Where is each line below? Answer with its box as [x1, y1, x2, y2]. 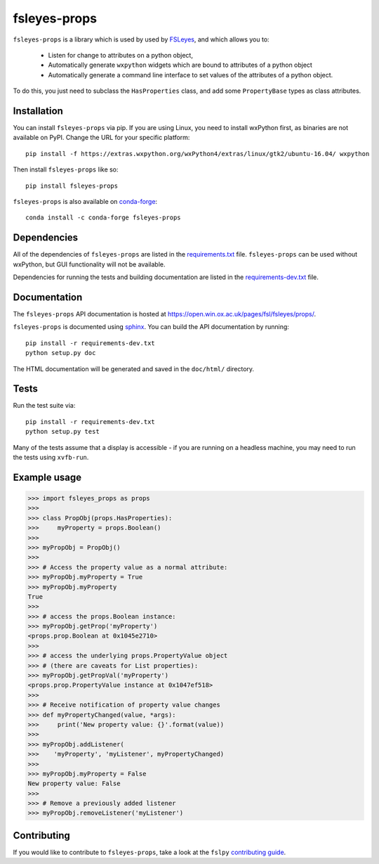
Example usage [13, 471, 82, 483]
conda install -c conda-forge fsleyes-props [25, 214, 182, 221]
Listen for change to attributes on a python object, [48, 51, 193, 59]
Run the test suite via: [13, 401, 76, 410]
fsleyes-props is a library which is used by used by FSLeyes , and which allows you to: [13, 35, 270, 44]
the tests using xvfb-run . [13, 453, 89, 461]
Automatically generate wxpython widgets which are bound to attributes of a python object [48, 60, 312, 70]
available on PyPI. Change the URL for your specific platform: [13, 134, 190, 142]
